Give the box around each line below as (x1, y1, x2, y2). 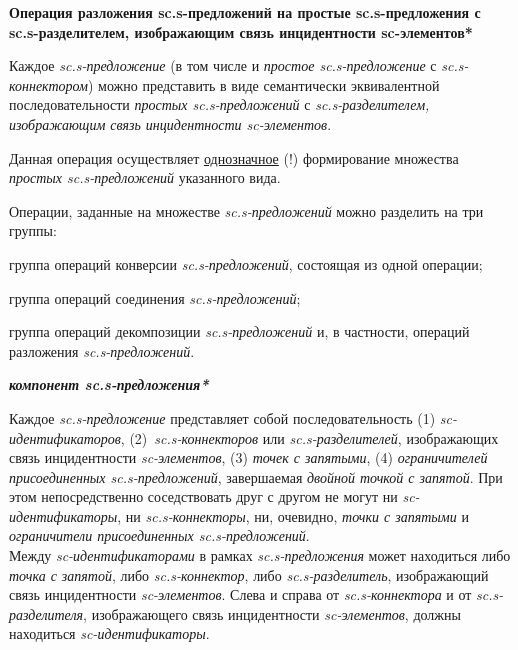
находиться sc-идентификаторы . (9, 623, 210, 644)
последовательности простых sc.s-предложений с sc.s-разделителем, (9, 94, 430, 115)
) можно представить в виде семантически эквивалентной (88, 74, 440, 95)
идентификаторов (9, 427, 121, 448)
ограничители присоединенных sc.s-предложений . (9, 525, 310, 546)
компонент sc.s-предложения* (9, 374, 209, 395)
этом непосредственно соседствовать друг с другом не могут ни (9, 486, 398, 507)
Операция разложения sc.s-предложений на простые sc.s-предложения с (9, 2, 481, 22)
